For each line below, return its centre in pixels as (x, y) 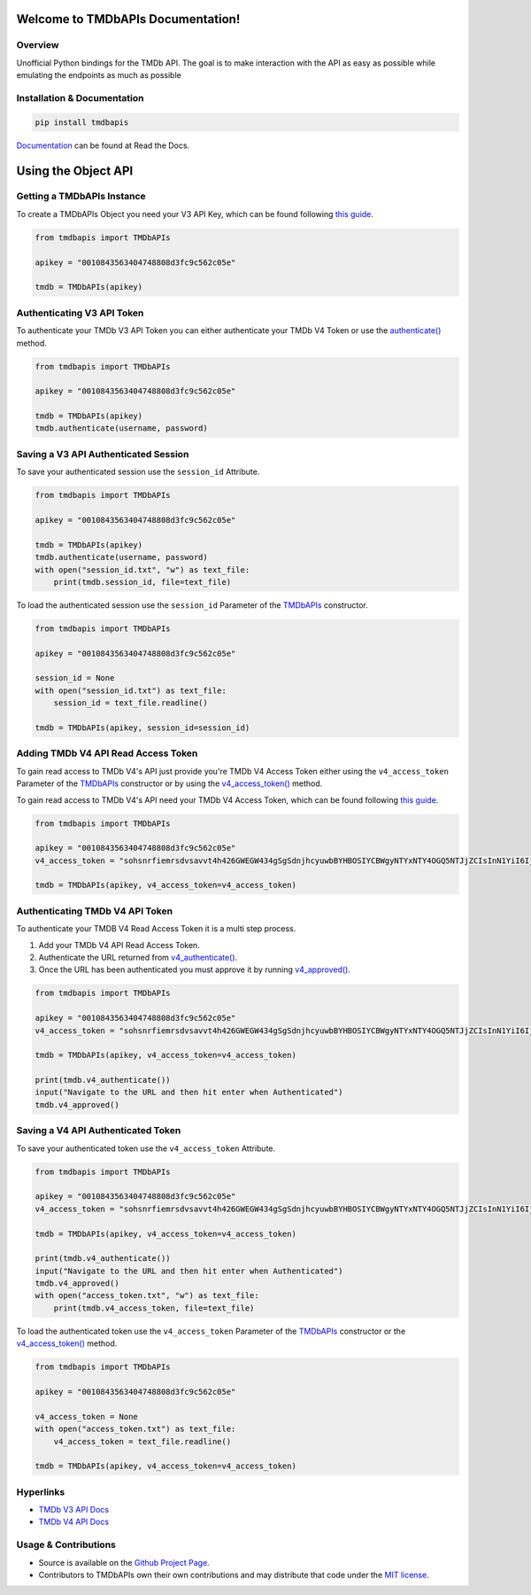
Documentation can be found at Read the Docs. (103, 145)
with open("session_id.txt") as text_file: (131, 690)
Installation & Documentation (80, 97)
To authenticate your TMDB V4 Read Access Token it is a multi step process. (156, 929)
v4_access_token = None (87, 1416)
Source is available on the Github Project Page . (124, 1562)
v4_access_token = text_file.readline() (142, 1441)
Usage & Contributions (66, 1544)
